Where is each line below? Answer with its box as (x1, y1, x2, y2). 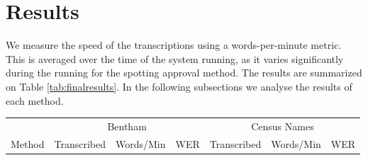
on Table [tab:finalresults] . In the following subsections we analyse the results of (6, 79, 352, 93)
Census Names (251, 118, 314, 133)
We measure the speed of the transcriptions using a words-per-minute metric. (6, 38, 342, 52)
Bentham (107, 118, 147, 133)
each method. (6, 93, 64, 108)
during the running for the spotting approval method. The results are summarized (6, 65, 362, 80)
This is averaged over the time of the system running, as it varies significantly (6, 51, 344, 66)
